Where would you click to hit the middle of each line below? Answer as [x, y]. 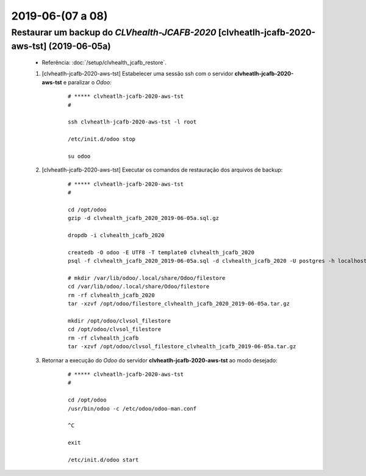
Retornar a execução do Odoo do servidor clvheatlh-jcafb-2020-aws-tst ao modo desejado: [160, 360]
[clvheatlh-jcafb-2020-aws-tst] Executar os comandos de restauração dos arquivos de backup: [162, 170]
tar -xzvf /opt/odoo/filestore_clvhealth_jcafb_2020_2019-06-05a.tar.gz [179, 304]
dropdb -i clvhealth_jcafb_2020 [116, 236]
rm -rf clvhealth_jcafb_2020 [111, 295]
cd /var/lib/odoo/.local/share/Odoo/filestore [139, 287]
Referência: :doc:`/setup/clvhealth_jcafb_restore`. [104, 63]
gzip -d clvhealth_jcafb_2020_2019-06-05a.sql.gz [144, 218]
